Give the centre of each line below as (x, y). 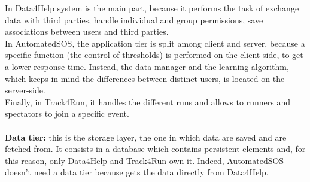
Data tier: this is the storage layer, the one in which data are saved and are (146, 137)
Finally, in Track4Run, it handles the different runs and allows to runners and (148, 101)
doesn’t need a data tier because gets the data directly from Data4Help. (137, 172)
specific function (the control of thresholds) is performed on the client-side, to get (154, 55)
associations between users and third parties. (87, 31)
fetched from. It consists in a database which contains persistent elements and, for (155, 149)
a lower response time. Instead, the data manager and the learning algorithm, (147, 66)
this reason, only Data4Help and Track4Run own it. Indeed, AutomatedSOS (145, 160)
